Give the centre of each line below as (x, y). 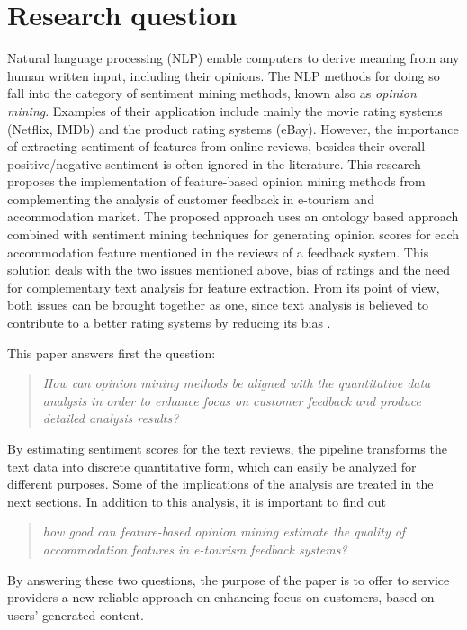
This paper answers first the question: (112, 352)
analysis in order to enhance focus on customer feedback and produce (232, 400)
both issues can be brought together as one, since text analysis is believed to (218, 305)
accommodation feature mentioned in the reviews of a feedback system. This (218, 252)
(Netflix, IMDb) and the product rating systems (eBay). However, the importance (233, 128)
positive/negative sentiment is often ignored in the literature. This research (214, 163)
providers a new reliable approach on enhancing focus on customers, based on (221, 597)
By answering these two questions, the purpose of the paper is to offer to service (229, 579)
